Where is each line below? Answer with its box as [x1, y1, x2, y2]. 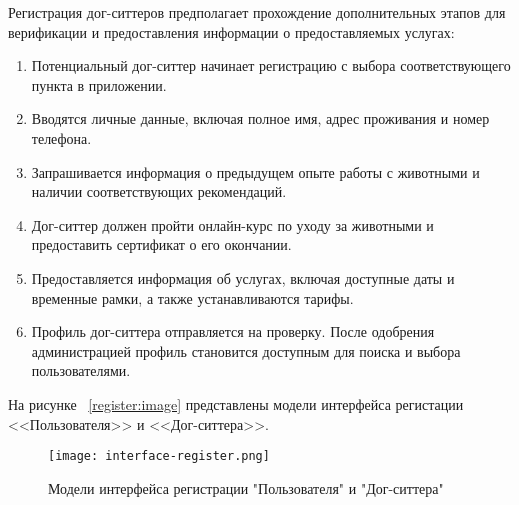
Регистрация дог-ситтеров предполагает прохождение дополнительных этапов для [8, 2, 506, 22]
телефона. [31, 127, 92, 148]
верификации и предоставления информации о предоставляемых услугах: [8, 21, 455, 42]
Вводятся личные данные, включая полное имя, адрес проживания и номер [31, 108, 490, 129]
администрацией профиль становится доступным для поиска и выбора [31, 340, 461, 361]
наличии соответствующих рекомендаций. [31, 181, 287, 202]
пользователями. [31, 360, 131, 381]
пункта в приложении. [31, 74, 167, 95]
